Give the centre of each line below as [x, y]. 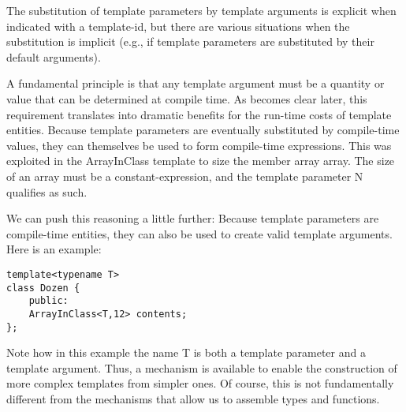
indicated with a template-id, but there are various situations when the [178, 26]
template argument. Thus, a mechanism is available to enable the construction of [202, 367]
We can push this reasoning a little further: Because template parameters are [193, 218]
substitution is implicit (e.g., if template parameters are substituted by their [190, 41]
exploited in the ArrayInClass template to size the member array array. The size [201, 161]
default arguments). [54, 56]
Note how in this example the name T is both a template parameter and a [186, 352]
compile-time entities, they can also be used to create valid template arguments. [199, 233]
